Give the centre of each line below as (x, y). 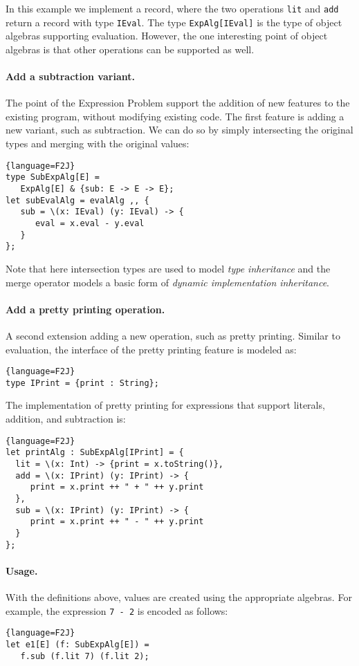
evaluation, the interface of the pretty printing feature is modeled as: (151, 349)
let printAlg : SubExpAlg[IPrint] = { (95, 453)
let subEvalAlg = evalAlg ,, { (77, 200)
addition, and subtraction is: (66, 418)
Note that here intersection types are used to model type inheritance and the (168, 268)
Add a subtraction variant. (70, 76)
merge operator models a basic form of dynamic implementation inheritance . (167, 282)
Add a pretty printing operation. (85, 309)
